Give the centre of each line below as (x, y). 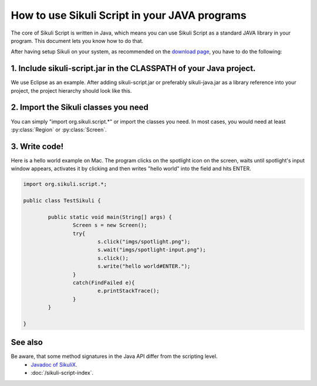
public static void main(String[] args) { (110, 217)
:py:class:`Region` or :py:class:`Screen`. (59, 130)
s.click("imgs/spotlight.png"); (144, 241)
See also (27, 342)
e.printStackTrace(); (128, 291)
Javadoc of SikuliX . (54, 364)
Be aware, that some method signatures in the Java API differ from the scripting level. (114, 356)
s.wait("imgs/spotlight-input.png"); (151, 250)
